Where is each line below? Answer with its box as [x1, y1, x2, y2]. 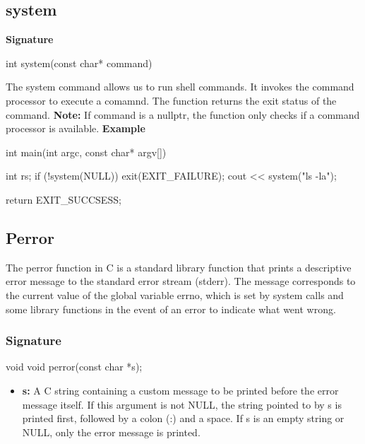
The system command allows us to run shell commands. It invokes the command [6, 79, 354, 94]
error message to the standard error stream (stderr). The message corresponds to [6, 274, 356, 288]
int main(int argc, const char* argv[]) [6, 144, 167, 159]
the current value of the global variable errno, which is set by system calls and [6, 287, 344, 302]
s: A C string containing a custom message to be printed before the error [22, 382, 339, 397]
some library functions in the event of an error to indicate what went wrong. [6, 301, 336, 316]
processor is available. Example [6, 121, 145, 136]
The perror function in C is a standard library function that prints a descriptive [6, 259, 352, 274]
